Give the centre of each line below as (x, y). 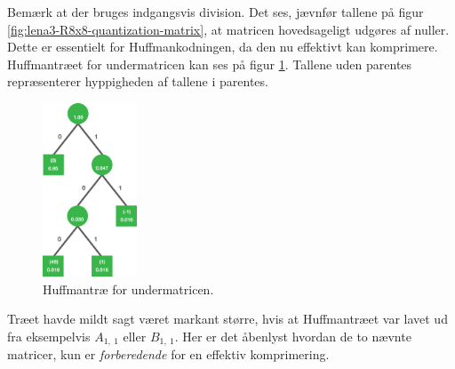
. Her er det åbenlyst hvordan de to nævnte (293, 336)
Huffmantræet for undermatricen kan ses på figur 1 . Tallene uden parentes (210, 64)
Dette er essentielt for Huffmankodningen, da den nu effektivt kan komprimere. (223, 47)
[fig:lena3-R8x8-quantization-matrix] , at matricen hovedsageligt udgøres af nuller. (228, 29)
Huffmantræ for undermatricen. (128, 289)
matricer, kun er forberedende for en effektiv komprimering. (168, 354)
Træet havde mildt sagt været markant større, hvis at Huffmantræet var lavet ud (227, 319)
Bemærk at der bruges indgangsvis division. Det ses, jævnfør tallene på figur (216, 12)
